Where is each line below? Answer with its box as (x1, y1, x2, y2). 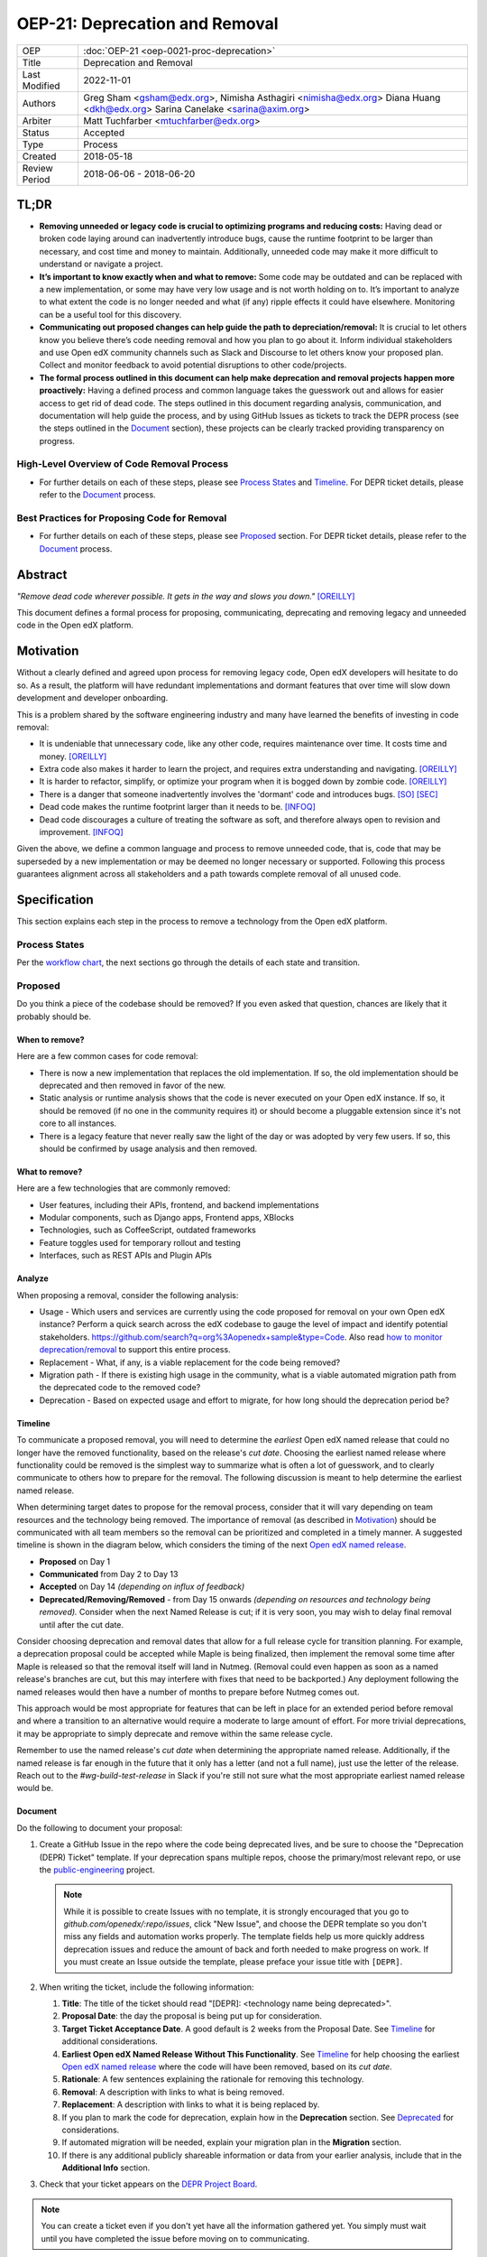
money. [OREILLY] (39, 750, 107, 762)
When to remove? (16, 1034, 85, 1045)
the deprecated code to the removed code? (39, 1382, 201, 1393)
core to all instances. (39, 1118, 117, 1128)
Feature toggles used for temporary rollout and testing (39, 1237, 241, 1248)
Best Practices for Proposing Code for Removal (16, 512, 227, 524)
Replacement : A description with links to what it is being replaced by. (61, 2099, 320, 2110)
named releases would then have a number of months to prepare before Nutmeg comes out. (16, 1686, 360, 1697)
